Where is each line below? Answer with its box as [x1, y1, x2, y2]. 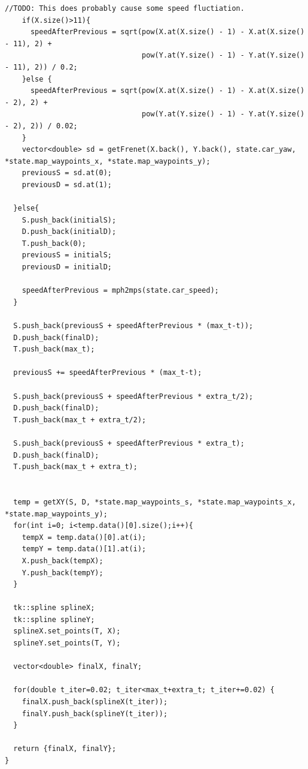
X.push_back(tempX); [22, 556, 103, 565]
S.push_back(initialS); [22, 215, 117, 224]
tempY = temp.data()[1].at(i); [22, 545, 147, 554]
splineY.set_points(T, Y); [13, 639, 121, 648]
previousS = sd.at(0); [22, 169, 112, 178]
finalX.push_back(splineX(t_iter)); [22, 698, 168, 707]
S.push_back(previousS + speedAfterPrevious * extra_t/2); [13, 392, 254, 401]
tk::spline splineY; [13, 615, 95, 624]
